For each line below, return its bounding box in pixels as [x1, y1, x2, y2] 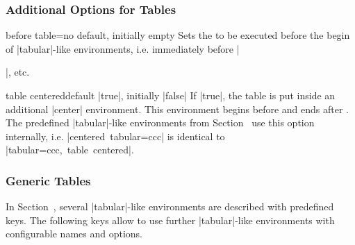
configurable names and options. [6, 226, 142, 241]
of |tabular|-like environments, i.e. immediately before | [6, 41, 240, 56]
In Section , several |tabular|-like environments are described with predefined [6, 199, 334, 214]
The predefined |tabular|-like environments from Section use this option [6, 115, 315, 130]
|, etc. [6, 65, 30, 79]
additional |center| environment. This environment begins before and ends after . [6, 101, 349, 116]
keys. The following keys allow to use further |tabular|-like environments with [6, 212, 335, 227]
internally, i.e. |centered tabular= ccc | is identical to [6, 128, 225, 143]
